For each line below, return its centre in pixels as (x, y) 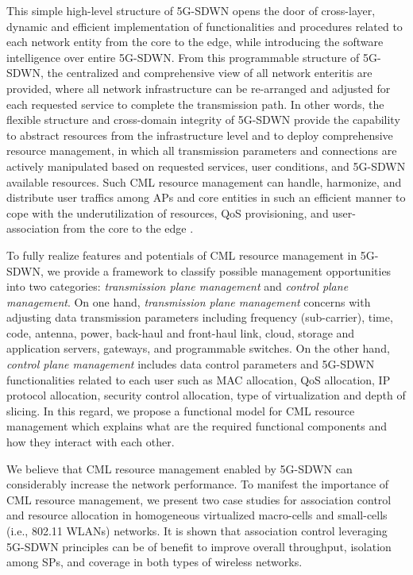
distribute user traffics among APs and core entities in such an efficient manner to (206, 197)
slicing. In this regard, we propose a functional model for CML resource (181, 410)
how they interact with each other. (91, 442)
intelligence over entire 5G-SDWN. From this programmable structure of (183, 57)
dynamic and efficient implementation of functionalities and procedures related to (205, 26)
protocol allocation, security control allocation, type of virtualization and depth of (206, 395)
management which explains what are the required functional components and (197, 426)
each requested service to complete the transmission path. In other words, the (195, 104)
